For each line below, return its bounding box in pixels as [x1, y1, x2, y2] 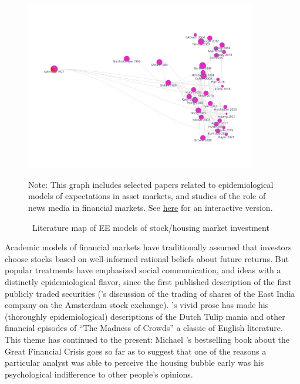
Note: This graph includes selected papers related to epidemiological [28, 178, 274, 190]
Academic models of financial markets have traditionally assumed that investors [5, 241, 292, 253]
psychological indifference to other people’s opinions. [5, 368, 193, 380]
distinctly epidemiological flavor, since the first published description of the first [5, 276, 292, 287]
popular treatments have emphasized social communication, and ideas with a [5, 264, 281, 276]
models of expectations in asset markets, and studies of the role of [28, 190, 266, 202]
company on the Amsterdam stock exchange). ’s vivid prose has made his [5, 299, 269, 311]
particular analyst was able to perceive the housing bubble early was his [5, 356, 264, 369]
